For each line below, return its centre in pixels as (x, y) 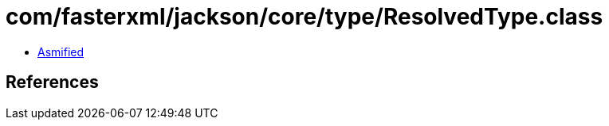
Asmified (61, 52)
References (52, 82)
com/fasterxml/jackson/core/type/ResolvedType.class (304, 17)
